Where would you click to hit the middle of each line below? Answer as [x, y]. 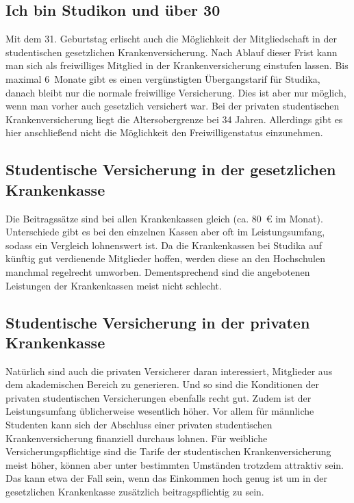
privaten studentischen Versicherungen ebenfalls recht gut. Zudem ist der [159, 397]
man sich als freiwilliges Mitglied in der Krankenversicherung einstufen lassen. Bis [177, 65]
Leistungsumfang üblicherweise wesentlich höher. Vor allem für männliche [160, 411]
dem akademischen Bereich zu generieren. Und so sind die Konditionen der [162, 384]
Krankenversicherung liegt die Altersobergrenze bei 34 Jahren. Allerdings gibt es [174, 119]
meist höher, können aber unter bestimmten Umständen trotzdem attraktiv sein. [175, 464]
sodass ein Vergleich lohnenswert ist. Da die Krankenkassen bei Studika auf [164, 245]
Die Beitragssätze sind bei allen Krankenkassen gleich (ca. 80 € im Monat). [164, 218]
